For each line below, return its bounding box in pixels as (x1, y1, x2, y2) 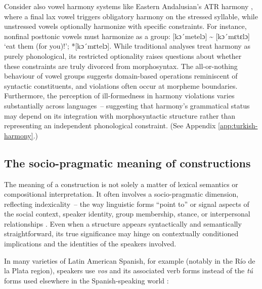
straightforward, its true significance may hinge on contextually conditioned (4, 228, 239, 239)
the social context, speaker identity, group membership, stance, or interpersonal (4, 208, 250, 219)
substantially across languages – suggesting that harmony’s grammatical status (4, 100, 250, 111)
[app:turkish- (218, 120, 258, 131)
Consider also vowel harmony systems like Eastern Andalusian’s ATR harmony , (4, 1, 253, 11)
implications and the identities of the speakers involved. (4, 238, 177, 249)
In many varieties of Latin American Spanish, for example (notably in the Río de (4, 255, 255, 266)
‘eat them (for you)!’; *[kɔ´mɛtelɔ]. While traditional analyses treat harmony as (4, 41, 250, 51)
